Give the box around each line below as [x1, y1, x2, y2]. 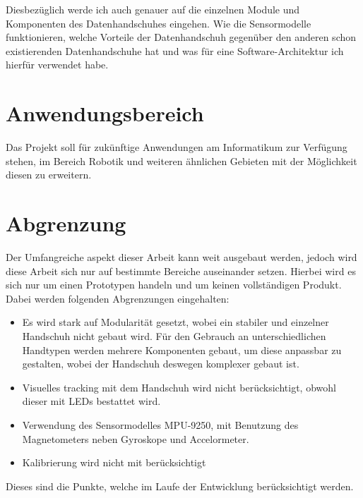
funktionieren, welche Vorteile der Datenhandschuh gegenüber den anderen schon [6, 30, 357, 44]
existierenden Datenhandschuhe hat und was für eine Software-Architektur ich [6, 43, 344, 58]
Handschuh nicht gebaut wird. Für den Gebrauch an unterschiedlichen [22, 328, 326, 343]
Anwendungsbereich [6, 99, 204, 128]
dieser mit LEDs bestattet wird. [22, 394, 161, 408]
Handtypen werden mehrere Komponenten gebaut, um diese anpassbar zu [22, 342, 342, 357]
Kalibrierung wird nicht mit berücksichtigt [22, 455, 206, 470]
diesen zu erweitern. [6, 167, 92, 182]
